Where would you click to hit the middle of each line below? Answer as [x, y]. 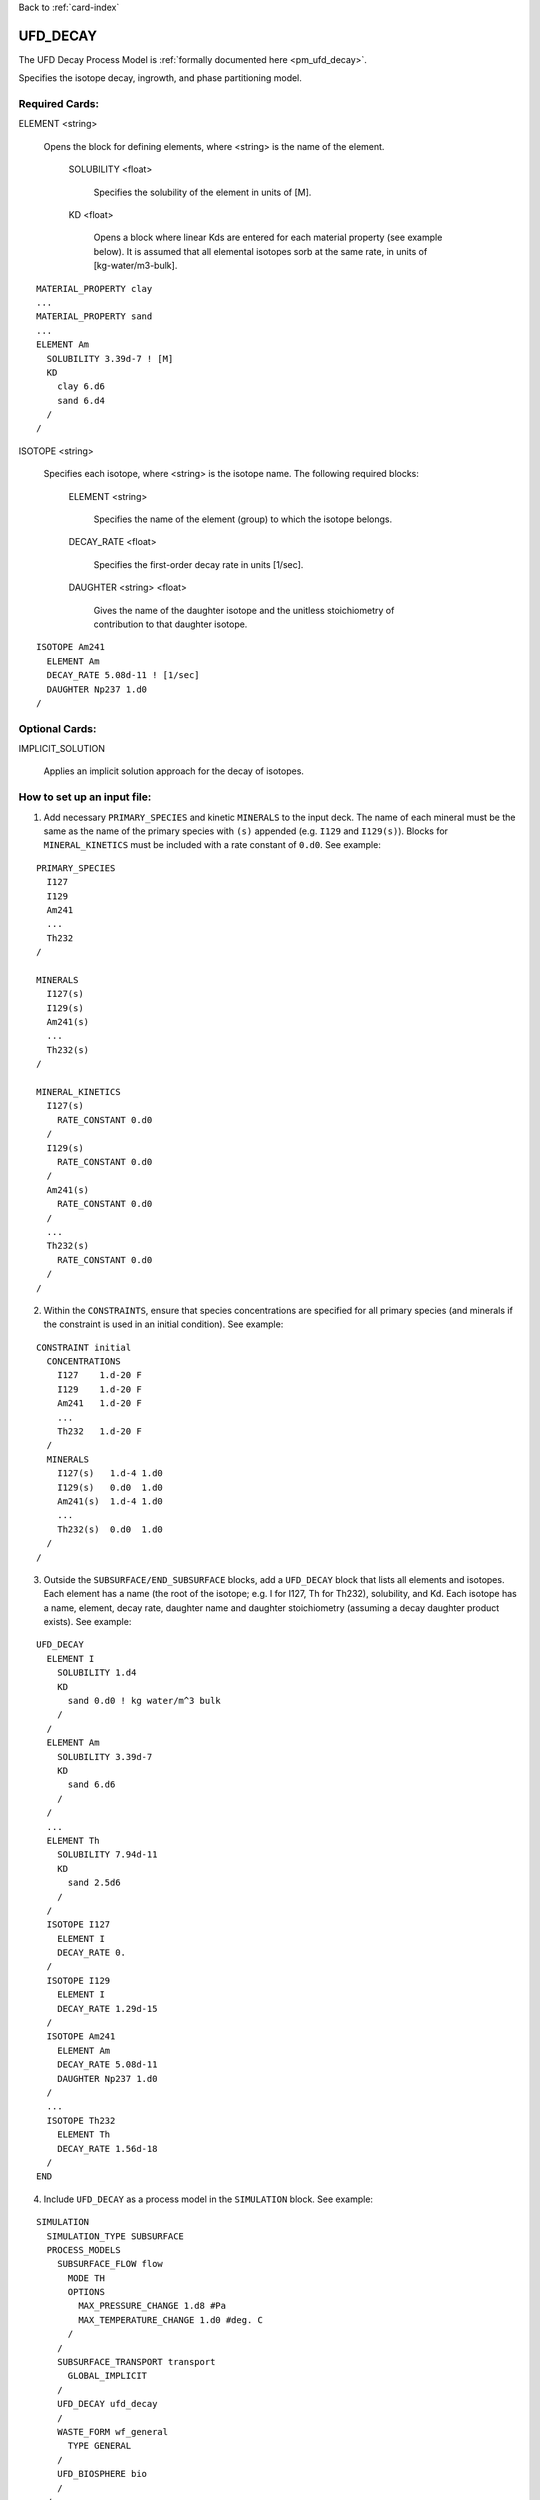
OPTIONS [86, 2292]
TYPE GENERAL [99, 2446]
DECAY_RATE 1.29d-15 [107, 2008]
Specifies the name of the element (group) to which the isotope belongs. [243, 519]
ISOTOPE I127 [78, 1924]
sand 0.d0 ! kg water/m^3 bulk [144, 1701]
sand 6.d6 [91, 1784]
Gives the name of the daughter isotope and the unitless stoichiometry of [244, 610]
